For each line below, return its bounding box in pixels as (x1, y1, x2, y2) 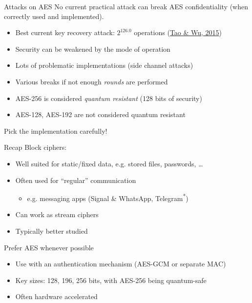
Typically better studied (15, 225, 88, 236)
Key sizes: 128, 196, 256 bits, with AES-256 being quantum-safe (15, 275, 207, 285)
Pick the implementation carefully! (4, 125, 107, 136)
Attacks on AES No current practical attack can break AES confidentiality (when (4, 1, 248, 11)
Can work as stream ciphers (15, 209, 99, 220)
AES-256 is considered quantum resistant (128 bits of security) (15, 93, 202, 103)
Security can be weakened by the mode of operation (15, 43, 170, 54)
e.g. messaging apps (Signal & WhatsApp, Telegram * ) (27, 192, 189, 203)
